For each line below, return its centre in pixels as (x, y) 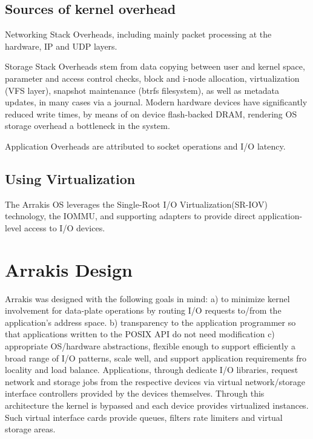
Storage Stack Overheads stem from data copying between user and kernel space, (155, 66)
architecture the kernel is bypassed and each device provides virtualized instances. (157, 405)
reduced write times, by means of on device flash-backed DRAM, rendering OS (151, 114)
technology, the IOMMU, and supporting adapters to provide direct (130, 216)
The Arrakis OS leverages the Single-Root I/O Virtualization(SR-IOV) (136, 204)
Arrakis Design (69, 269)
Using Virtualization (70, 178)
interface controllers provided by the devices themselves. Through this (135, 393)
